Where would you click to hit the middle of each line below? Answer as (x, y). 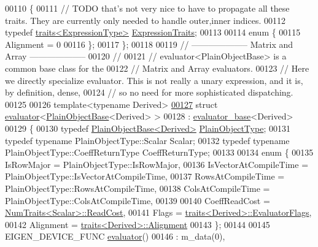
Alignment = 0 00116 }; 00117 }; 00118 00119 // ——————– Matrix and (149, 44)
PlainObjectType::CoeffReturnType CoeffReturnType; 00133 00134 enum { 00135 (159, 152)
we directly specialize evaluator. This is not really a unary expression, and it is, (154, 80)
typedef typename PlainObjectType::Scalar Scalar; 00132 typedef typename (147, 140)
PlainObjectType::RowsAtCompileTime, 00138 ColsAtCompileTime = (138, 188)
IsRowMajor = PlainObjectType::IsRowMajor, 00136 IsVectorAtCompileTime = (157, 164)
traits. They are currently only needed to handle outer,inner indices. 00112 (145, 20)
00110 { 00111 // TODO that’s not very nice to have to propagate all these (147, 8)
